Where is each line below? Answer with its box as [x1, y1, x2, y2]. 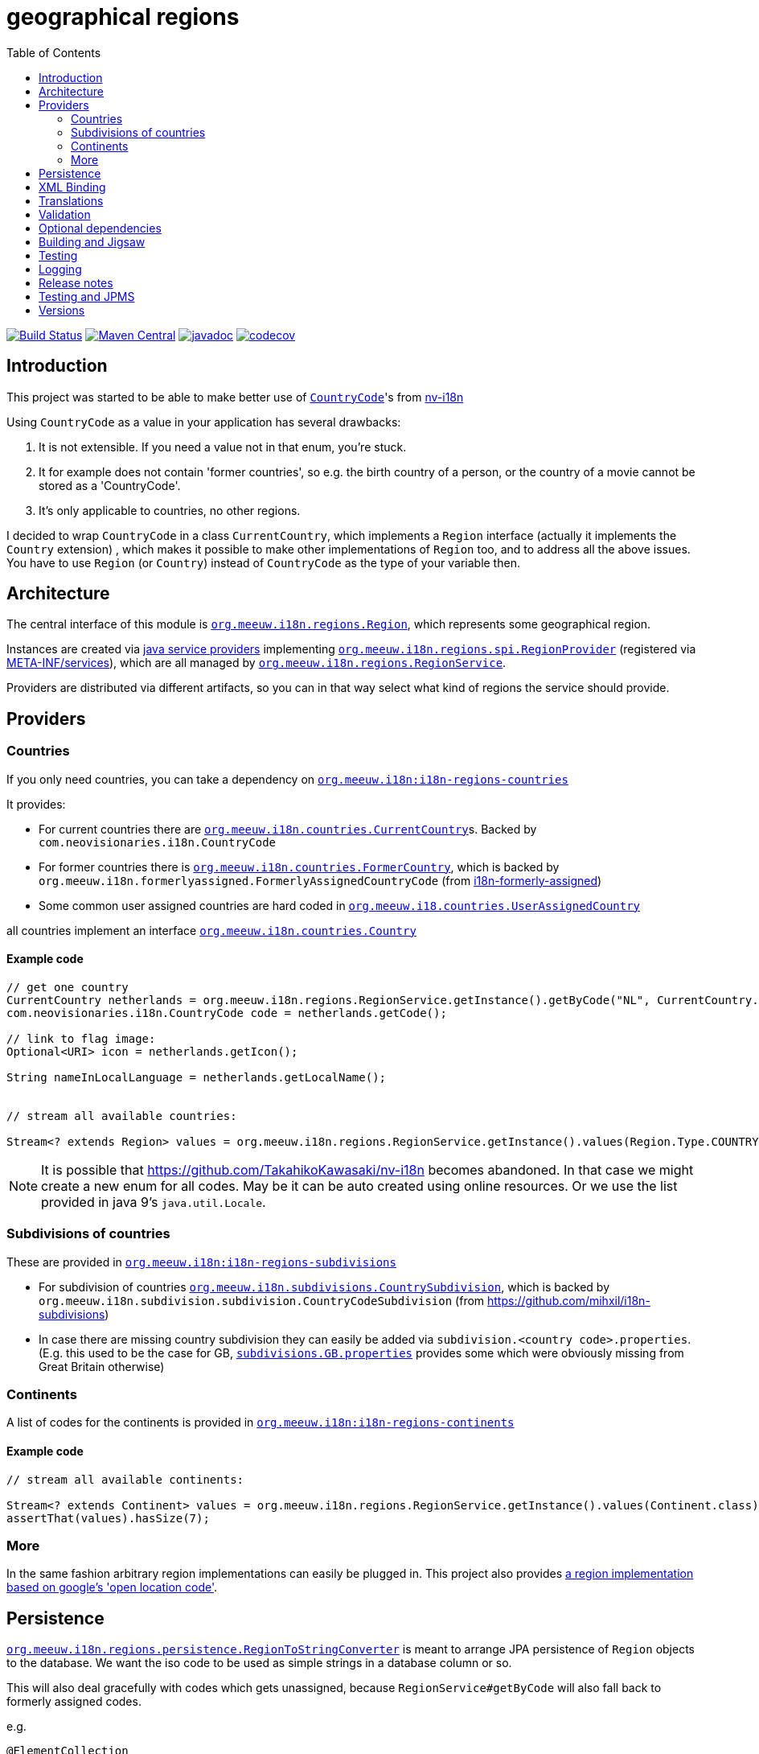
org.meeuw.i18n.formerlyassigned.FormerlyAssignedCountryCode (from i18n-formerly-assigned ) [39, 873, 602, 887]
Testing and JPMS [39, 289, 135, 303]
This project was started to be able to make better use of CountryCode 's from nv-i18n [6, 389, 464, 404]
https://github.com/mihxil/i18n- [487, 1293, 650, 1307]
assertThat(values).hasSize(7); [6, 1511, 210, 1525]
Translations [39, 193, 104, 208]
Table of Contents [6, 45, 101, 60]
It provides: [6, 797, 66, 811]
